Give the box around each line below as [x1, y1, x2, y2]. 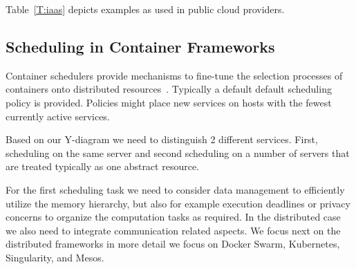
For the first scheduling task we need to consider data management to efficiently [6, 182, 345, 196]
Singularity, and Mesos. [6, 250, 104, 264]
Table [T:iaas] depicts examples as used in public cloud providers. [6, 2, 285, 16]
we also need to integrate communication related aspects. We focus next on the [6, 223, 341, 237]
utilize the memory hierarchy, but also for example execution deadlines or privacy [6, 196, 350, 210]
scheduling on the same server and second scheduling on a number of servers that [6, 145, 350, 160]
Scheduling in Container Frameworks [6, 35, 275, 57]
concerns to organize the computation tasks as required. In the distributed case [6, 210, 341, 224]
